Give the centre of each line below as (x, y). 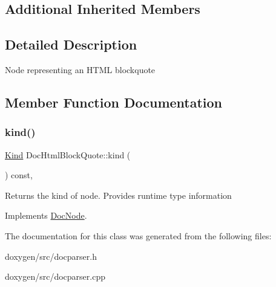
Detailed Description (71, 44)
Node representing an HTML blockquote (80, 69)
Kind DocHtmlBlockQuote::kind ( (68, 154)
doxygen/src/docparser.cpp (55, 276)
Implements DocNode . (46, 215)
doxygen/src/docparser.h (51, 256)
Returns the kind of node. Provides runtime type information (118, 195)
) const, (19, 175)
